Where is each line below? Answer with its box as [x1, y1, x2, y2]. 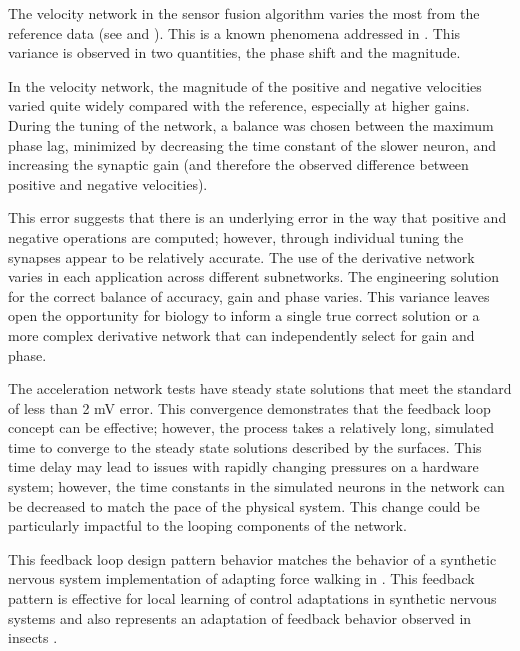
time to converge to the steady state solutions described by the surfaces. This [8, 436, 482, 457]
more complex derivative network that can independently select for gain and [8, 324, 475, 345]
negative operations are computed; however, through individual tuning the [8, 226, 464, 247]
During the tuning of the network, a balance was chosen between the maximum [8, 114, 494, 135]
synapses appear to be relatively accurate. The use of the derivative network [8, 246, 475, 267]
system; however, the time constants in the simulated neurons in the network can [8, 476, 505, 497]
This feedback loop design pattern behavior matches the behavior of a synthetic [8, 548, 497, 569]
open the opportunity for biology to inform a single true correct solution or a [8, 305, 480, 326]
